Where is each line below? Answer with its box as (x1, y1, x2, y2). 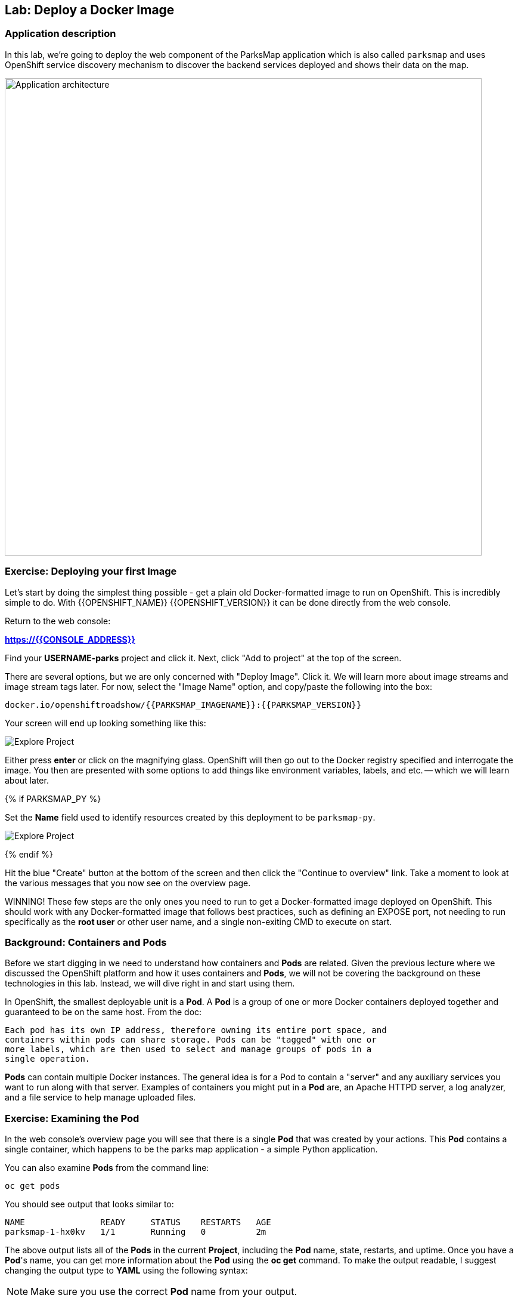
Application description (5, 27, 116, 40)
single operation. (5, 1054, 91, 1064)
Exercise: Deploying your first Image (5, 565, 177, 578)
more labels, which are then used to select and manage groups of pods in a (5, 1044, 372, 1055)
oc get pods (5, 1181, 60, 1191)
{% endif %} (5, 849, 53, 859)
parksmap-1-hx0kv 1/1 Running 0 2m (5, 1227, 266, 1237)
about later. (5, 775, 49, 785)
